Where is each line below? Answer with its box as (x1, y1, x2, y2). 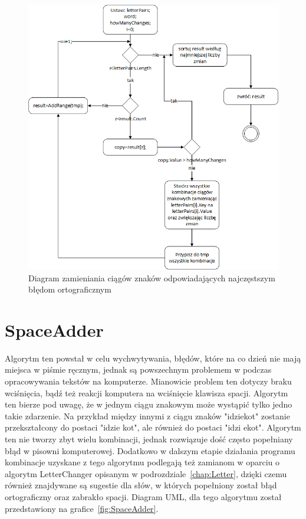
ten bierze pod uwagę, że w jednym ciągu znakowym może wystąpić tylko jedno (5, 398, 292, 410)
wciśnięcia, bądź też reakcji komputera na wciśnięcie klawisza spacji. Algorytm (5, 386, 288, 399)
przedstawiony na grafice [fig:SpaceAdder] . (5, 502, 159, 514)
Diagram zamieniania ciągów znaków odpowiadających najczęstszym (28, 271, 275, 284)
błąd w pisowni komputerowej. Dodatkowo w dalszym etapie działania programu (5, 444, 295, 456)
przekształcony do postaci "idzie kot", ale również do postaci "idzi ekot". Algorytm (5, 421, 301, 433)
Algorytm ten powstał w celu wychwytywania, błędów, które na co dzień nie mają (5, 352, 301, 364)
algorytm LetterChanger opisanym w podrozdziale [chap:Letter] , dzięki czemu (5, 467, 287, 479)
